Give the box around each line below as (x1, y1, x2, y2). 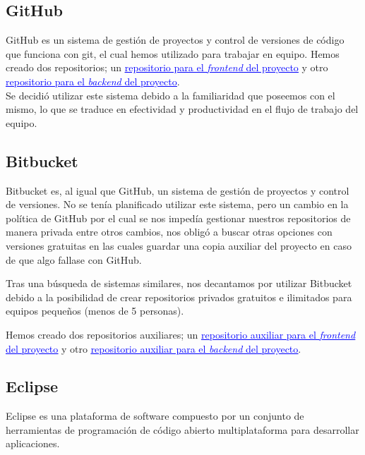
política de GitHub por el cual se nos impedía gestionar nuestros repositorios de (6, 210, 351, 225)
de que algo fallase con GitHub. (6, 252, 142, 267)
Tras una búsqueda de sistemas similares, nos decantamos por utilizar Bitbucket (6, 276, 352, 291)
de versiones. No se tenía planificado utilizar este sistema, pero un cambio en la (6, 197, 349, 212)
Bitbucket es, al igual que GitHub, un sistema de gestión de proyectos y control (6, 183, 349, 198)
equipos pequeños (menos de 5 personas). (6, 303, 184, 318)
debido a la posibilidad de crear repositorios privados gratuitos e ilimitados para (6, 289, 352, 304)
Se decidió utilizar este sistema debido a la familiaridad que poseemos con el (6, 87, 335, 102)
